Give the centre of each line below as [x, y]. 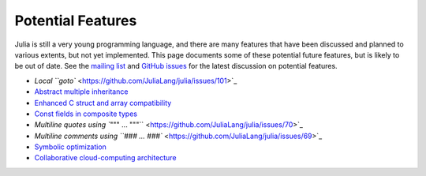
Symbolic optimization [70, 147]
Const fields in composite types [86, 114]
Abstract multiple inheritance [81, 92]
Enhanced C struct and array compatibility [103, 103]
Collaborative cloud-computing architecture [105, 158]
